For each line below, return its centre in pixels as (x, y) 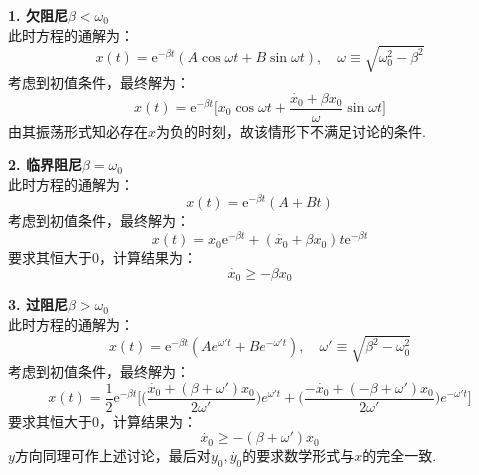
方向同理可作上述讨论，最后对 (112, 455)
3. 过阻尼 (38, 304)
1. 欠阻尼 (38, 15)
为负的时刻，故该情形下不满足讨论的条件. (291, 130)
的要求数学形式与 (298, 455)
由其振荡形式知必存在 (78, 130)
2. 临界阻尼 (45, 164)
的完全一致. (399, 455)
